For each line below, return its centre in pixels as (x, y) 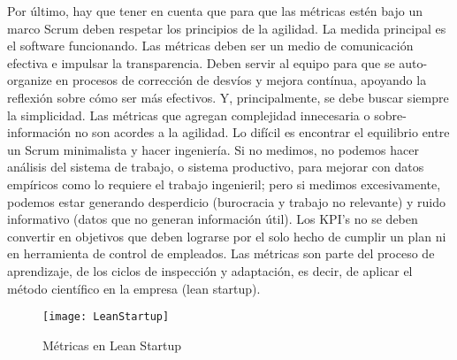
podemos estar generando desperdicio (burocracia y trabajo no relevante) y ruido (227, 201)
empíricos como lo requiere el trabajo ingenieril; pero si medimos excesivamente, (224, 184)
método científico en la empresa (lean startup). (134, 288)
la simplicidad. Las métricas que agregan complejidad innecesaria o (189, 115)
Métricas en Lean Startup (112, 345)
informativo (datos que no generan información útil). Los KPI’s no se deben (213, 219)
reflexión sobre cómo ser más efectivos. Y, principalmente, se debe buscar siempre (228, 97)
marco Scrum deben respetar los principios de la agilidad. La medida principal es (227, 28)
